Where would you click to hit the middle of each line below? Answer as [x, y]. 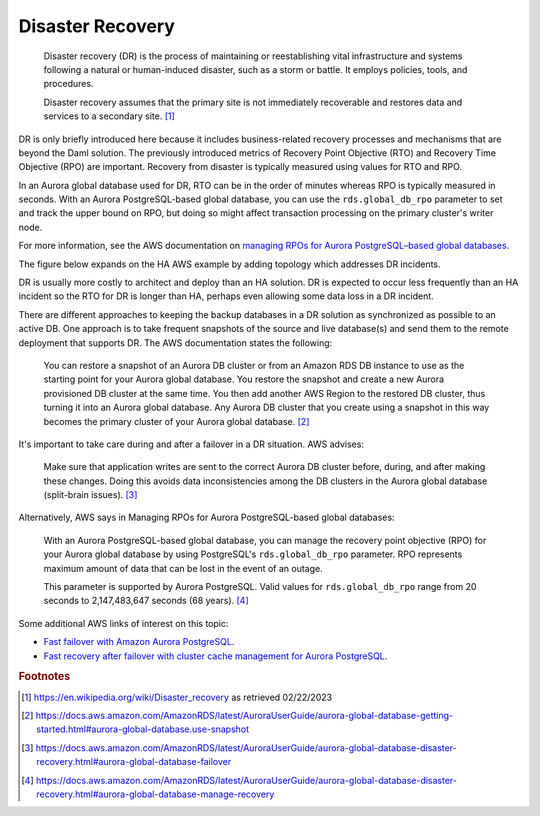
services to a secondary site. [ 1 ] [109, 116]
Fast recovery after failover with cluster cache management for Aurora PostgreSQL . [215, 656]
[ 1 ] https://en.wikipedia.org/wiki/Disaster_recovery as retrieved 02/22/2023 [177, 697]
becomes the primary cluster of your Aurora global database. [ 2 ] [176, 421]
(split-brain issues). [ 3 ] [90, 495]
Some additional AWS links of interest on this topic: [123, 623]
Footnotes [44, 677]
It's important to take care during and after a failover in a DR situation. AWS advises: [191, 444]
